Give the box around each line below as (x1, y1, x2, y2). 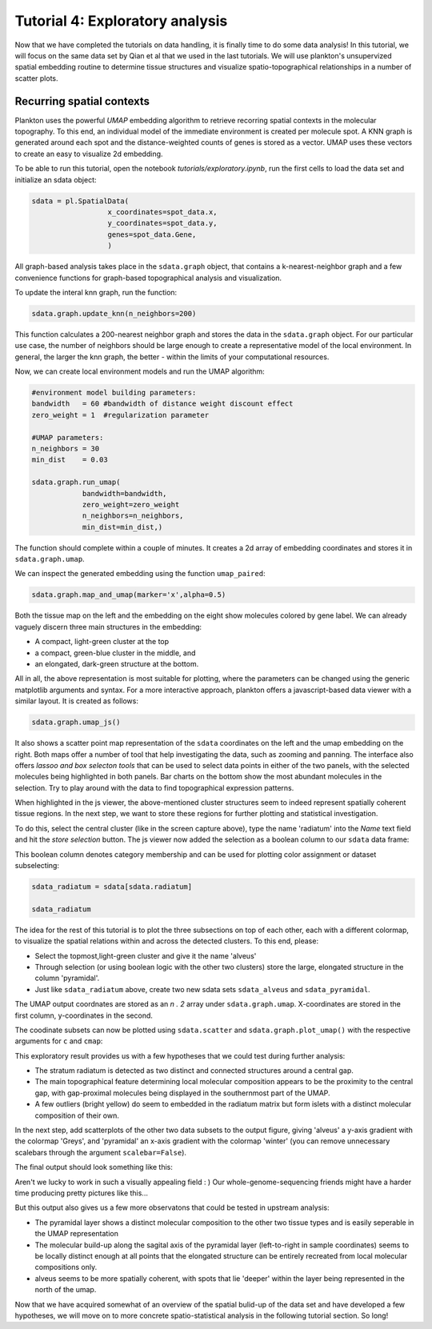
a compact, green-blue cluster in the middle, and (34, 648, 196, 658)
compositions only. (34, 1263, 98, 1272)
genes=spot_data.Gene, (107, 230, 197, 239)
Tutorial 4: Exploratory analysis (14, 12, 228, 30)
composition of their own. (34, 1111, 120, 1120)
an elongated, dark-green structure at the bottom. (34, 659, 199, 668)
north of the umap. (34, 1285, 97, 1295)
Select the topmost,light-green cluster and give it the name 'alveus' (34, 951, 257, 960)
